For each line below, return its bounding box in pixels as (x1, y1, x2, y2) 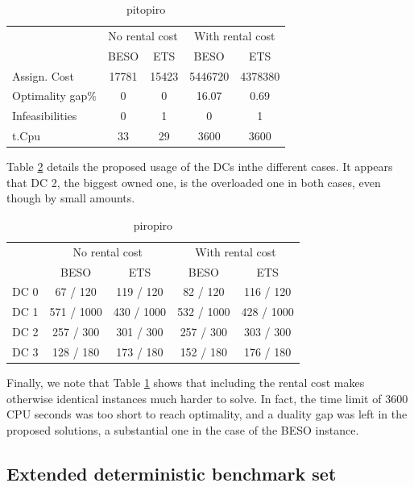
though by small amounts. (6, 189, 135, 206)
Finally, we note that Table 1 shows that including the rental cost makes (6, 374, 365, 391)
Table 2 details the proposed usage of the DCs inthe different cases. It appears (6, 158, 393, 175)
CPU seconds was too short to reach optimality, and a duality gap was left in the (6, 406, 408, 422)
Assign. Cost (12, 67, 74, 84)
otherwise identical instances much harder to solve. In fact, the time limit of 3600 (6, 389, 408, 406)
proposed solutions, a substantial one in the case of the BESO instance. (6, 421, 359, 438)
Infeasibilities (12, 107, 77, 124)
